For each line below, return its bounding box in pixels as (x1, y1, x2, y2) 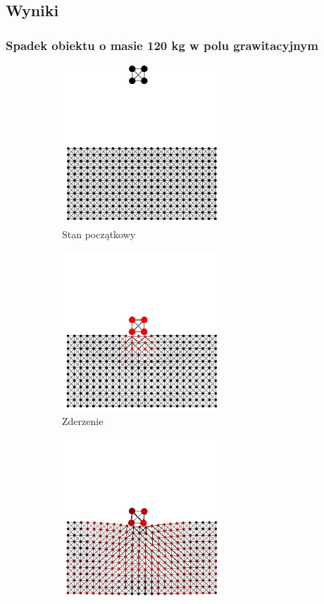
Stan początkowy (62, 227, 136, 242)
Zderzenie (62, 414, 104, 429)
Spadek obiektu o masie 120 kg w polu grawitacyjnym (6, 36, 318, 54)
